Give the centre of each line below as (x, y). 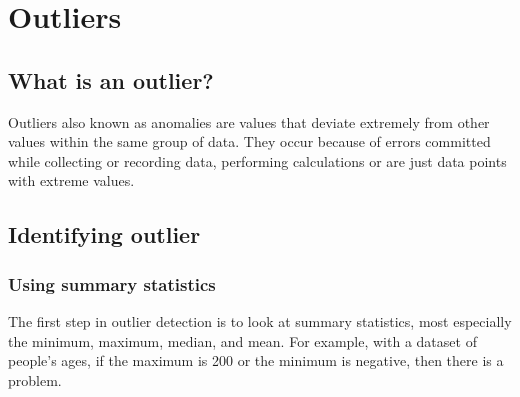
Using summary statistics (112, 283)
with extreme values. (71, 180)
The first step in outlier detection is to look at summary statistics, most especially (260, 320)
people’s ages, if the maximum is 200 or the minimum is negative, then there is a (256, 360)
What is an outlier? (111, 79)
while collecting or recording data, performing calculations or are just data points (257, 160)
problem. (35, 379)
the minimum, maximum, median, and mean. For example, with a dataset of (242, 340)
